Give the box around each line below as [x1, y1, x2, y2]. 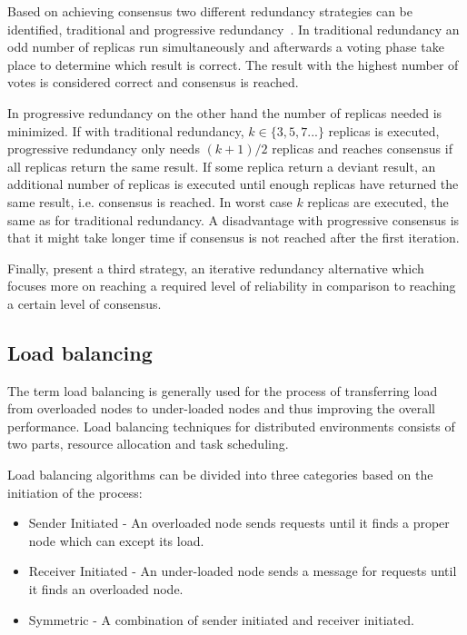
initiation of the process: [7, 482, 143, 501]
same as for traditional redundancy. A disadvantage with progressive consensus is [7, 210, 460, 229]
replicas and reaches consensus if [272, 139, 452, 158]
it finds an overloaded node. [28, 580, 184, 599]
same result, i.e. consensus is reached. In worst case [7, 192, 293, 211]
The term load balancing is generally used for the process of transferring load [7, 381, 438, 400]
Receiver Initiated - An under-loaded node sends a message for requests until [28, 561, 457, 580]
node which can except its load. [28, 531, 204, 550]
